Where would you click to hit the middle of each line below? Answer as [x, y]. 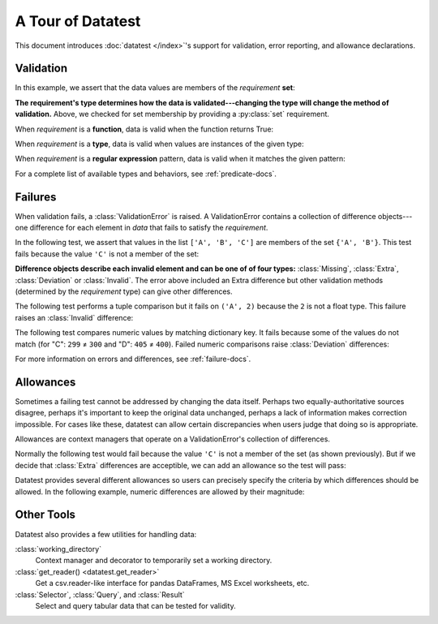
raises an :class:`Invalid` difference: [74, 317]
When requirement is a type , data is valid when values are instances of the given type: [159, 144]
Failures [36, 197]
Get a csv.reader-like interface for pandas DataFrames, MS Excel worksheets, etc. [172, 583]
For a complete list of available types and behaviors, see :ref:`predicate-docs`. [146, 174]
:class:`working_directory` [58, 549]
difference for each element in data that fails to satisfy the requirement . [149, 228]
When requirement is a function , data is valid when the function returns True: [144, 129]
